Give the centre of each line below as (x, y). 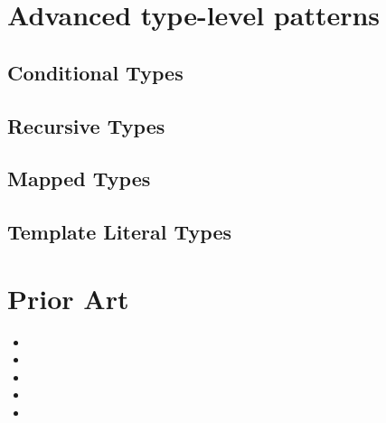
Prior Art (68, 298)
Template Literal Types (120, 232)
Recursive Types (86, 125)
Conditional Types (95, 72)
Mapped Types (79, 179)
